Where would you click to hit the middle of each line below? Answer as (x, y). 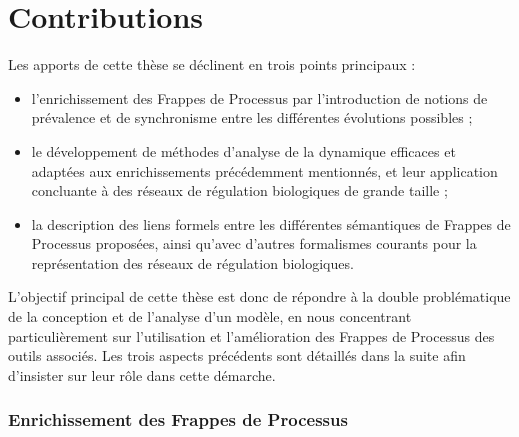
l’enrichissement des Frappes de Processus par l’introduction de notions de (259, 97)
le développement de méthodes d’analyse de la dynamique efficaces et (243, 150)
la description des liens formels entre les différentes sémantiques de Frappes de (271, 223)
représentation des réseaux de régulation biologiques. (192, 262)
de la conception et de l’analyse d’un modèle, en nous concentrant (210, 316)
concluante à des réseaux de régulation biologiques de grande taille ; (239, 190)
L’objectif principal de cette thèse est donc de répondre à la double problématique (259, 296)
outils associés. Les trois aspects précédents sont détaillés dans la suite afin (237, 355)
